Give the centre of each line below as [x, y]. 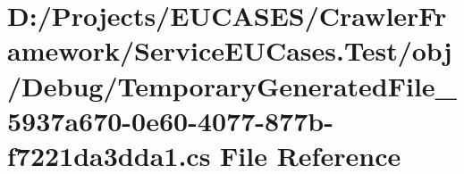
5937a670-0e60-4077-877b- [170, 120]
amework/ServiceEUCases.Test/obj [230, 50]
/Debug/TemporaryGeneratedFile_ [232, 85]
